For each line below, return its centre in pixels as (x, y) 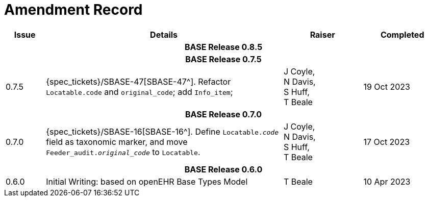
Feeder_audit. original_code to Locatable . (123, 152)
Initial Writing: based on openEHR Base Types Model (147, 181)
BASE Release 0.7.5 (223, 59)
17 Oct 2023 (387, 142)
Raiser (322, 34)
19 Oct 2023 (387, 86)
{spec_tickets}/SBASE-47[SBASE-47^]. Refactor (139, 81)
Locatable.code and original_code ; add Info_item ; (140, 92)
